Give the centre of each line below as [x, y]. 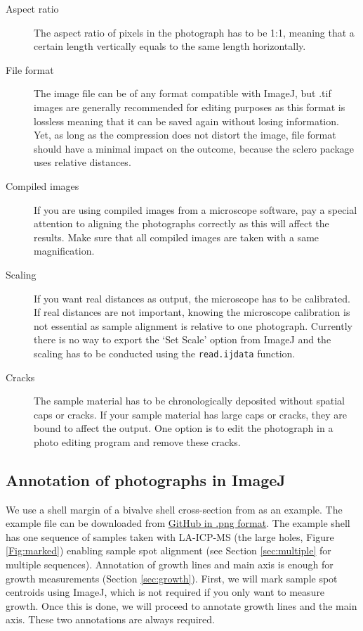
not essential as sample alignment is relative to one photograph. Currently [193, 325]
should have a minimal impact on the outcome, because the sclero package [194, 148]
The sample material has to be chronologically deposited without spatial [189, 401]
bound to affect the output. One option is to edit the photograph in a [184, 428]
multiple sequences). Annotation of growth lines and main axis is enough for [170, 565]
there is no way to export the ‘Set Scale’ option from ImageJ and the [183, 339]
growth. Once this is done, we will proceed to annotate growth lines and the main [181, 605]
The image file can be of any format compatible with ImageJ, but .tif [183, 93]
